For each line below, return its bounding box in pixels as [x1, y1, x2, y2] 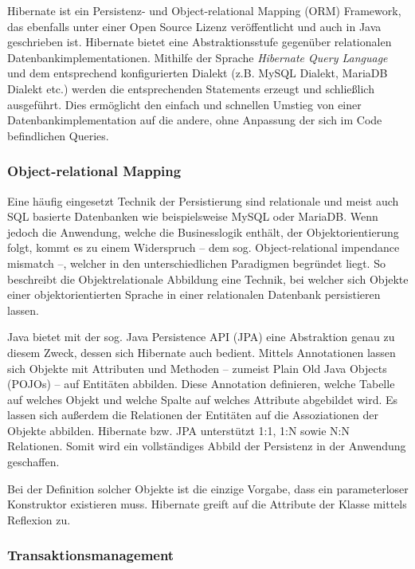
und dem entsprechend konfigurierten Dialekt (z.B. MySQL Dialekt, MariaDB [7, 65, 388, 81]
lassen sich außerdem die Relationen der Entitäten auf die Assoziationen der [7, 406, 378, 423]
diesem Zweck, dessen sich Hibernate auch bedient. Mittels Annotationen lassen [7, 343, 396, 360]
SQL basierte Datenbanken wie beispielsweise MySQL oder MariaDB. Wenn [7, 208, 378, 225]
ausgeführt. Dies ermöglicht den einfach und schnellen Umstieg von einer [7, 96, 362, 112]
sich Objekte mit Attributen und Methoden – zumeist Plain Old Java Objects [7, 359, 387, 376]
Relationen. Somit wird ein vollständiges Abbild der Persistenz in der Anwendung [7, 438, 406, 454]
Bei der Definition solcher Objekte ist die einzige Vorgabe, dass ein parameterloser [7, 480, 409, 496]
